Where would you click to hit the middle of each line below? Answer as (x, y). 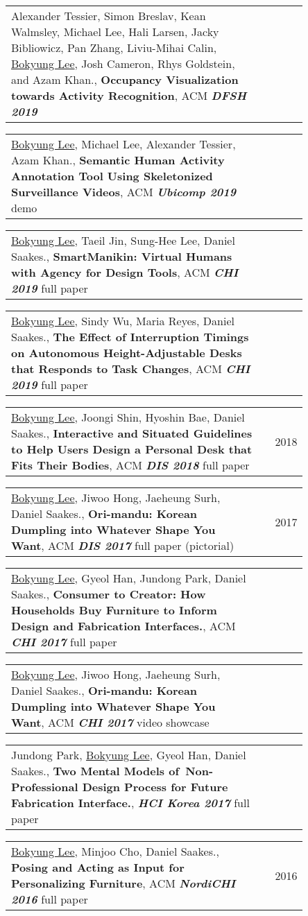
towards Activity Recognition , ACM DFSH (129, 95)
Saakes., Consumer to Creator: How (109, 594)
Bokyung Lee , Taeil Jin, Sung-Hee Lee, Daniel (123, 240)
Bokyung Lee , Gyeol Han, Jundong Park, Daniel (129, 578)
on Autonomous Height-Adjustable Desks (127, 353)
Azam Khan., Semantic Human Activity (118, 160)
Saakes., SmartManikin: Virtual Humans (122, 256)
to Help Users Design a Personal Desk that (132, 449)
